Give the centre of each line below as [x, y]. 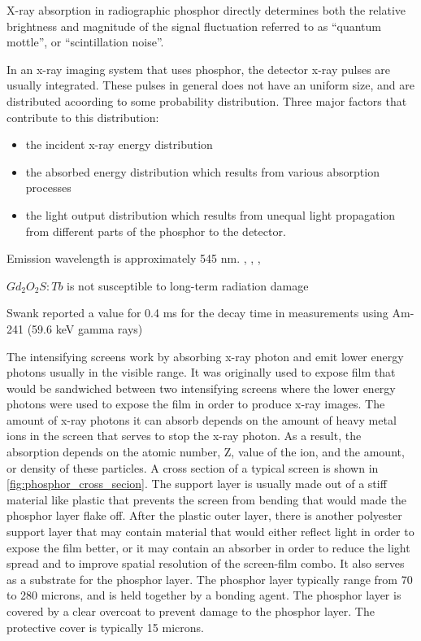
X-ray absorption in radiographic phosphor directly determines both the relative [206, 10]
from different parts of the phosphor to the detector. [156, 231]
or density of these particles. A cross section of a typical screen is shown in [193, 467]
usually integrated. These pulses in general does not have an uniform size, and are [210, 85]
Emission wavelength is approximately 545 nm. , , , [134, 258]
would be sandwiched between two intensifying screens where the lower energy [201, 388]
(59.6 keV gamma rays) [85, 328]
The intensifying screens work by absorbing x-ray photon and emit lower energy [205, 356]
